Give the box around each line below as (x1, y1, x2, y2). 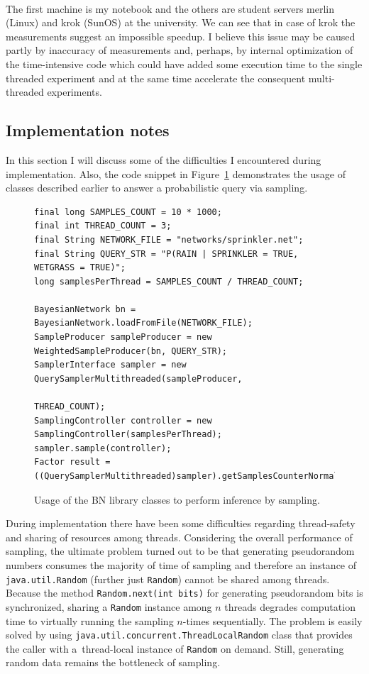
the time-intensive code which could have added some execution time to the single (6, 56, 363, 71)
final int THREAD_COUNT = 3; (34, 221, 172, 231)
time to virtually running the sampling (6, 613, 174, 628)
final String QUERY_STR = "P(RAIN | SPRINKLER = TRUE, (34, 248, 299, 259)
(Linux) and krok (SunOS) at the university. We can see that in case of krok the (6, 15, 356, 30)
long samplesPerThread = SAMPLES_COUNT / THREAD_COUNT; (34, 276, 304, 287)
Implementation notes (6, 119, 170, 141)
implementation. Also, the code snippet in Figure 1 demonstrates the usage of (6, 166, 346, 181)
